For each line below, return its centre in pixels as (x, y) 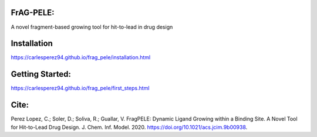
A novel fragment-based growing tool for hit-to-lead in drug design (92, 27)
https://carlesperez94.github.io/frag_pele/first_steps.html (80, 88)
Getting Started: (41, 74)
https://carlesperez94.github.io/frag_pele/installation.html (81, 57)
